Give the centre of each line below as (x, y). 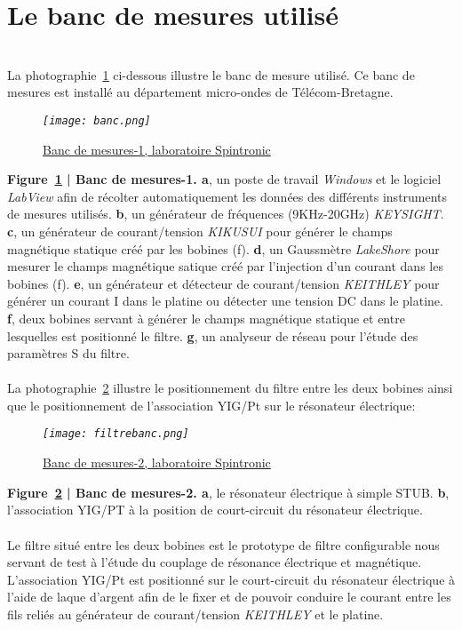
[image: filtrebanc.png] (116, 434)
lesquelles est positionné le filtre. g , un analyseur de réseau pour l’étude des (213, 335)
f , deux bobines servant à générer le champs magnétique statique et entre (206, 318)
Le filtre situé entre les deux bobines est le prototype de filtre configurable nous (223, 544)
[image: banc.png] (97, 120)
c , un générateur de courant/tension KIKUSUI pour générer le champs (200, 231)
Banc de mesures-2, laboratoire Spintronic (157, 463)
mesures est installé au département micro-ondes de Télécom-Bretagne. (200, 92)
